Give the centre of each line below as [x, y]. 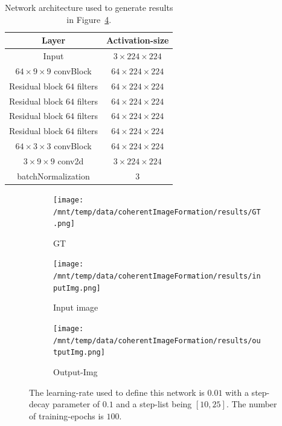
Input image [76, 307]
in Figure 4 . [89, 19]
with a [237, 392]
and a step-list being [154, 404]
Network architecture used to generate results [89, 7]
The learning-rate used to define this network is [117, 392]
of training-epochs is [66, 415]
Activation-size [138, 40]
